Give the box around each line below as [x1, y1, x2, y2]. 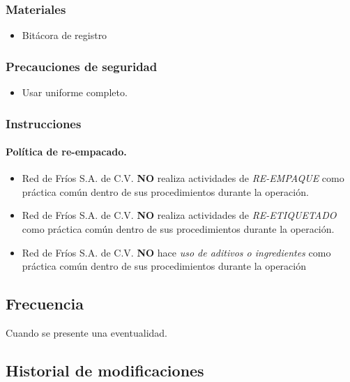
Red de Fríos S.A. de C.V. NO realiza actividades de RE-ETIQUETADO [22, 208, 337, 222]
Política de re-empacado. [6, 144, 127, 159]
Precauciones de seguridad [6, 57, 158, 75]
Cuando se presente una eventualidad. [6, 326, 167, 340]
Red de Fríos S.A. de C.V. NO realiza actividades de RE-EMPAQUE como [22, 171, 344, 185]
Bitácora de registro [22, 28, 107, 43]
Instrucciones [6, 114, 82, 132]
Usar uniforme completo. [22, 85, 128, 100]
